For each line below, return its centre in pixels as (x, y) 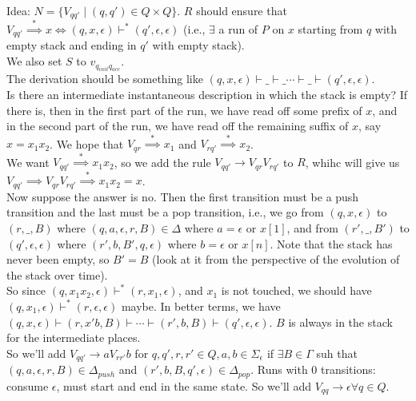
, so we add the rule (162, 162)
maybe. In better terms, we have (201, 306)
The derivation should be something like (105, 79)
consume (28, 385)
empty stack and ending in (72, 45)
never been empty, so (58, 259)
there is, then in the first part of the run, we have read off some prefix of (184, 110)
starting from (330, 29)
